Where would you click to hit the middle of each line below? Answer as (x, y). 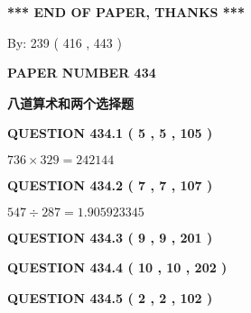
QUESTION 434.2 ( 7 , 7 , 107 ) (110, 184)
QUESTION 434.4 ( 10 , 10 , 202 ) (117, 267)
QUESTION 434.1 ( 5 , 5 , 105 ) (110, 133)
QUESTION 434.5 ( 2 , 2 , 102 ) (110, 297)
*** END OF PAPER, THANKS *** (126, 12)
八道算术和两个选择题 (70, 102)
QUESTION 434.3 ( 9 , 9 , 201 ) (110, 237)
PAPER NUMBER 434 (82, 73)
